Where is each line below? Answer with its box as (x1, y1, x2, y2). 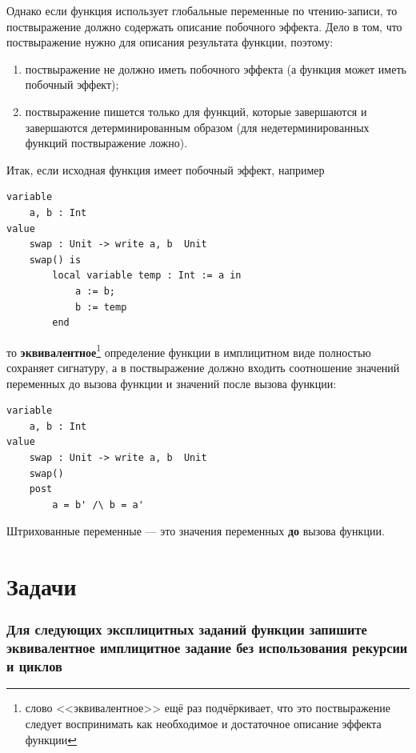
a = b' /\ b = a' (52, 499, 144, 511)
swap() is (29, 254, 82, 266)
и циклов (6, 656, 62, 676)
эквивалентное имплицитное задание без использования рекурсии (6, 638, 408, 658)
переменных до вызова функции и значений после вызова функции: (6, 374, 337, 391)
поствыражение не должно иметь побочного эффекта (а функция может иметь (25, 60, 406, 77)
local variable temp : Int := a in (52, 270, 242, 282)
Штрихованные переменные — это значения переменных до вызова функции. (6, 523, 385, 539)
